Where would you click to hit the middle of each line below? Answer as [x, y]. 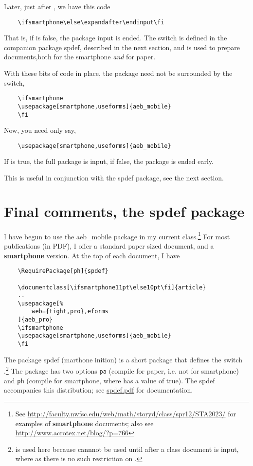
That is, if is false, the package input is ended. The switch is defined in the [116, 38]
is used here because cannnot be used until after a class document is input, [127, 449]
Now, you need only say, [40, 130]
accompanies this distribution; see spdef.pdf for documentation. [99, 390]
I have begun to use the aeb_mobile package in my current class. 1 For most [117, 235]
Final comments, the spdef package [124, 211]
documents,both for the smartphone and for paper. [80, 57]
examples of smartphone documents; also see [84, 423]
